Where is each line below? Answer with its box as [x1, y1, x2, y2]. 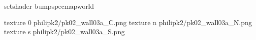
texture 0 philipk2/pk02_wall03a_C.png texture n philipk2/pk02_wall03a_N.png [4, 17, 252, 27]
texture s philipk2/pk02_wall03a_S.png [4, 27, 125, 37]
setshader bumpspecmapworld [4, 1, 94, 11]
